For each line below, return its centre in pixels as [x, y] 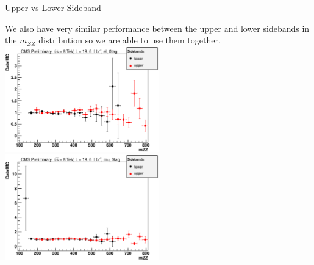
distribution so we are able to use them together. [130, 40]
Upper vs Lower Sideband [53, 7]
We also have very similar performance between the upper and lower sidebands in [157, 28]
